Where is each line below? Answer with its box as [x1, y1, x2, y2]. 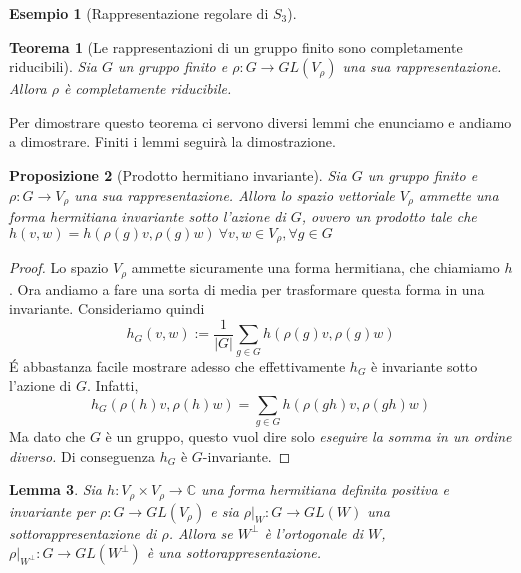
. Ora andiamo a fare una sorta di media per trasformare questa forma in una [9, 278, 485, 299]
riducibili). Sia [9, 56, 97, 77]
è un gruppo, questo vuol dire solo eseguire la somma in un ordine [105, 426, 512, 447]
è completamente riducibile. [63, 78, 232, 99]
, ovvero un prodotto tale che [301, 206, 477, 227]
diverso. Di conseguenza [9, 445, 156, 466]
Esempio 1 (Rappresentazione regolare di [9, 3, 269, 23]
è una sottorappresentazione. [146, 542, 322, 563]
